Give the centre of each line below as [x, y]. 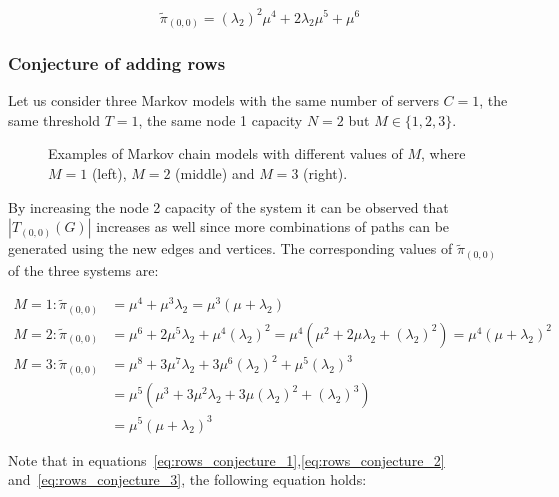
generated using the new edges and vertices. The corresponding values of [230, 248]
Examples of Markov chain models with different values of [225, 153]
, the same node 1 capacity [220, 119]
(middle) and [215, 173]
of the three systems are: [83, 269]
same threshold [54, 119]
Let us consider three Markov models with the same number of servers [223, 100]
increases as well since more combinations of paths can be [273, 226]
